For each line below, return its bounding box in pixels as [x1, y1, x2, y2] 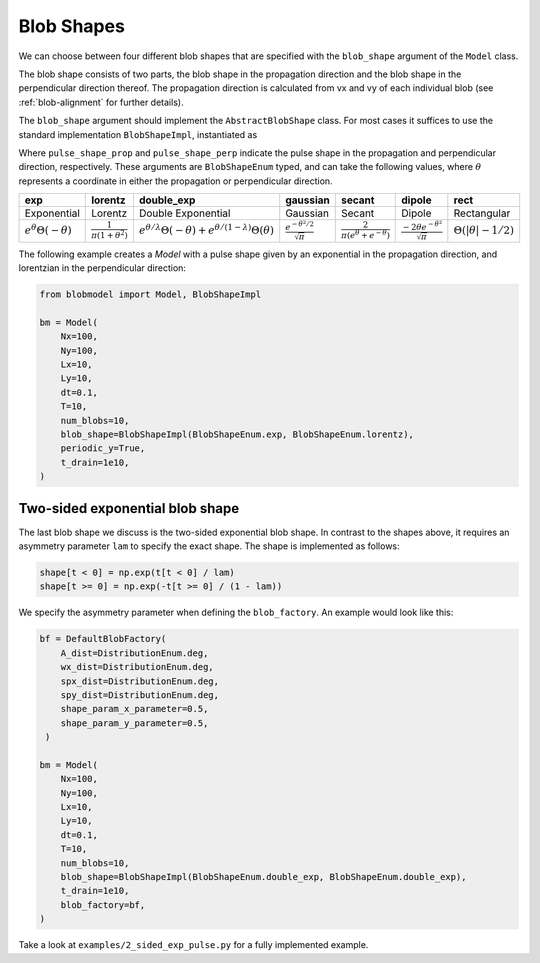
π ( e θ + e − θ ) [341, 228, 390, 241]
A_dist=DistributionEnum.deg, [60, 647, 209, 659]
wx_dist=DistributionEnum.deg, [60, 661, 214, 673]
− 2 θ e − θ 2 [402, 218, 443, 232]
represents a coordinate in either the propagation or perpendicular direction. [18, 175, 334, 187]
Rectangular [453, 206, 511, 220]
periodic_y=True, [60, 443, 146, 454]
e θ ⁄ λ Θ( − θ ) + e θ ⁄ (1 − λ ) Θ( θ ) [138, 221, 275, 237]
